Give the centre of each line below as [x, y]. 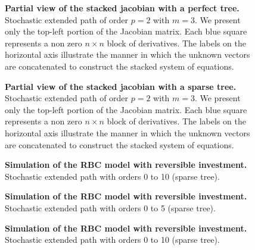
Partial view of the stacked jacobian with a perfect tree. [122, 8]
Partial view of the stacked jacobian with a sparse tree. [121, 86]
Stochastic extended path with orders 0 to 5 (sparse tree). [110, 207]
